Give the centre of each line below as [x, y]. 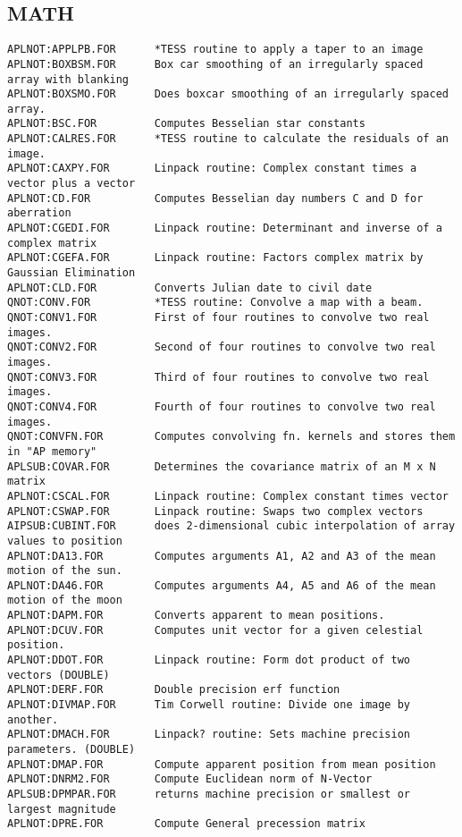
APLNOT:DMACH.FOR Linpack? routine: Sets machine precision [209, 735]
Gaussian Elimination [71, 273]
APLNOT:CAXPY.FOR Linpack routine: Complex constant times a [212, 169]
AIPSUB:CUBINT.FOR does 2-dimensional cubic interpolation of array [231, 526]
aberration [39, 213]
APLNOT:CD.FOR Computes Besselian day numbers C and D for [215, 198]
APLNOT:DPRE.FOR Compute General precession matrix [186, 824]
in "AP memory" [52, 451]
